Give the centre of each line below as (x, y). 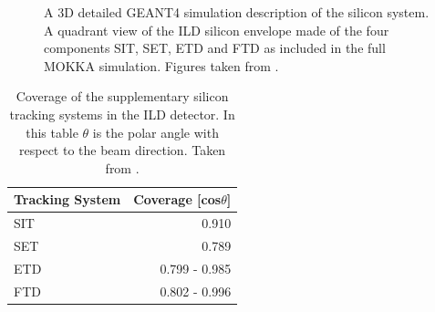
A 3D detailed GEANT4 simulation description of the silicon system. (237, 12)
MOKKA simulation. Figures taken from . (161, 65)
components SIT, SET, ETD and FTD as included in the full (215, 48)
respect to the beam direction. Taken (123, 150)
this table (52, 132)
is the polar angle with (155, 132)
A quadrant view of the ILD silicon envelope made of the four (217, 30)
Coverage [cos (177, 199)
